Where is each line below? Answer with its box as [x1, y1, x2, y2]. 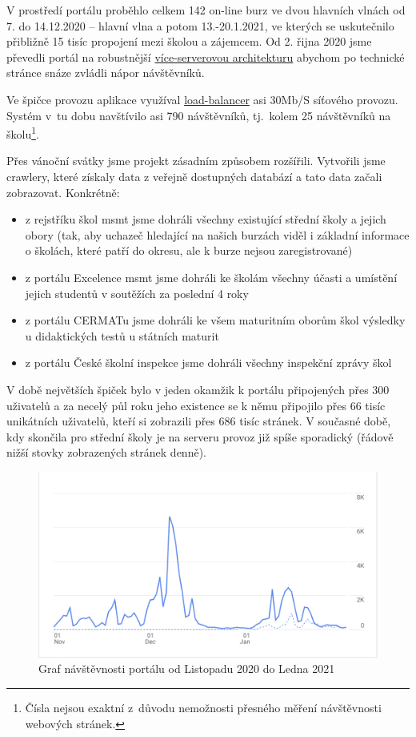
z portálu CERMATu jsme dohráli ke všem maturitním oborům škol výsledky [25, 312, 406, 328]
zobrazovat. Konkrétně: [6, 183, 120, 200]
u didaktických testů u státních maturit [25, 327, 219, 344]
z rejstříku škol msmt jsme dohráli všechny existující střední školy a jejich [25, 211, 386, 228]
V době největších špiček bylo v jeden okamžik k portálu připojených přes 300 [6, 381, 390, 397]
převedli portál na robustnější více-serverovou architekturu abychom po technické [6, 48, 405, 65]
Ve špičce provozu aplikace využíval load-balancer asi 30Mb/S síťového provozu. [6, 91, 398, 107]
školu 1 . [6, 123, 39, 142]
